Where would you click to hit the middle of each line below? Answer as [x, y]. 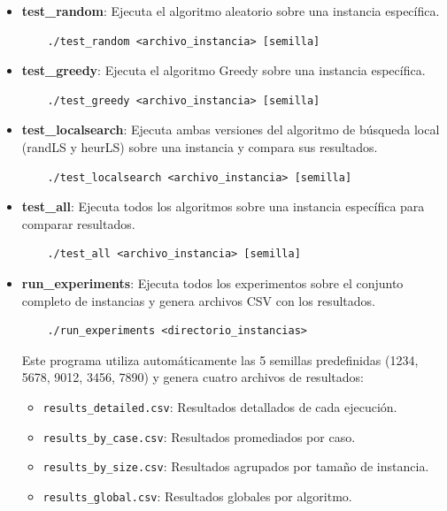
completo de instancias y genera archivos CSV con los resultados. [198, 300]
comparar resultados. [78, 223]
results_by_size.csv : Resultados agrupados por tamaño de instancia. [236, 466]
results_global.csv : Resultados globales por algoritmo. [197, 496]
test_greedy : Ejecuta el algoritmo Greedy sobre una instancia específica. [223, 70]
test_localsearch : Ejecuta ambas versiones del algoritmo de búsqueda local [231, 130]
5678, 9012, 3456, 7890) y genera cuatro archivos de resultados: [193, 377]
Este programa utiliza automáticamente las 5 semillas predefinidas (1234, [220, 359]
